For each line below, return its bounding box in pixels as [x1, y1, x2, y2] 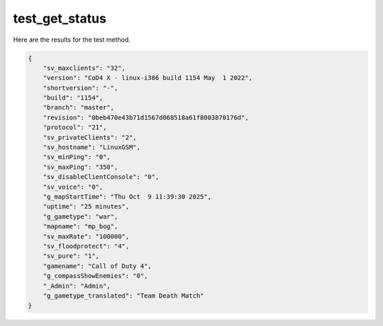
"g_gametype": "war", [43, 212, 118, 221]
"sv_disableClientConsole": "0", [43, 173, 160, 181]
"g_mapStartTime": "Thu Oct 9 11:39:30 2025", [43, 193, 212, 201]
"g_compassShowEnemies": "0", [43, 272, 148, 280]
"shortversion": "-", [43, 83, 118, 92]
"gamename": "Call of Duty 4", [43, 262, 152, 270]
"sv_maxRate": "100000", [43, 232, 130, 240]
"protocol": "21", [43, 124, 107, 132]
